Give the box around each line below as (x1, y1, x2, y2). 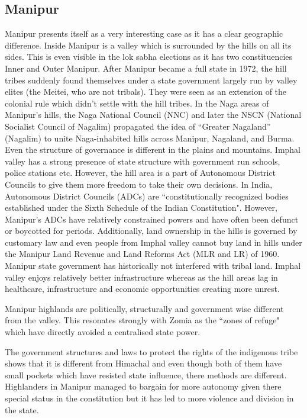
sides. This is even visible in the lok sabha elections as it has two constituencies (5, 50, 293, 63)
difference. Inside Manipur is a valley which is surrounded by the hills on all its (5, 38, 292, 51)
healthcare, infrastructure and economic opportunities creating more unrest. (5, 282, 280, 295)
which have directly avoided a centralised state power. (5, 326, 201, 338)
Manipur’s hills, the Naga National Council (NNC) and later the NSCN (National (5, 108, 302, 121)
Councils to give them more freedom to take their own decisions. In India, (5, 178, 273, 190)
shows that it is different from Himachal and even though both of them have (5, 357, 282, 369)
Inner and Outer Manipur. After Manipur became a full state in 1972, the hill (5, 62, 287, 74)
